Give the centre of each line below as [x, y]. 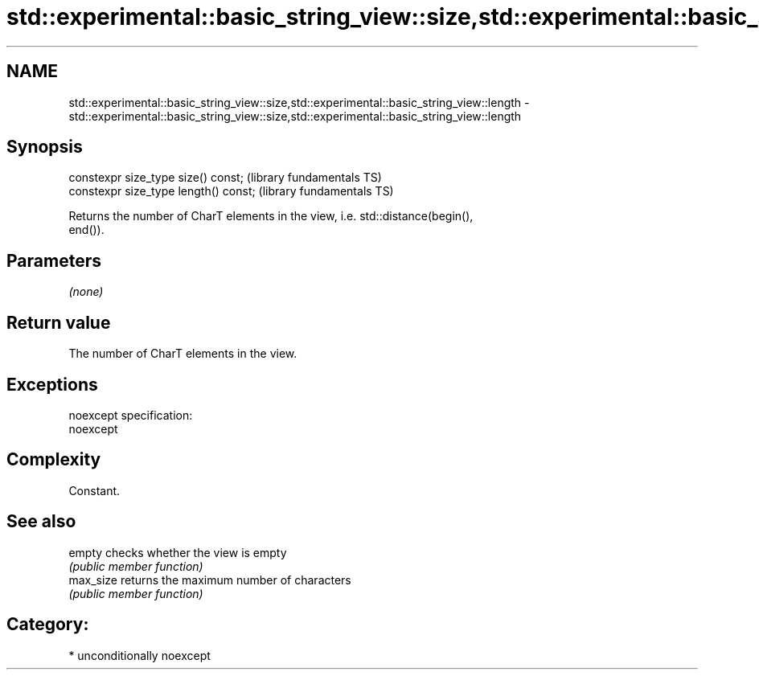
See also [41, 522]
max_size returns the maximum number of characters [210, 580]
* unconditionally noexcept [139, 655]
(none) [86, 292]
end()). [86, 230]
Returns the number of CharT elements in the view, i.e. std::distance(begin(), [271, 216]
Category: [48, 625]
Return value [59, 322]
